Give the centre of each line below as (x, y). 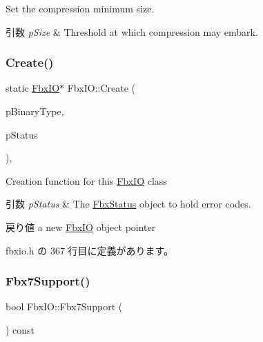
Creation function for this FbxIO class (86, 180)
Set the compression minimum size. (80, 8)
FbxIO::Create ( (101, 88)
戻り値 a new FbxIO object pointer (81, 227)
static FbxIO (33, 88)
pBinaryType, (35, 111)
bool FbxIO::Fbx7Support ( (64, 306)
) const (20, 329)
